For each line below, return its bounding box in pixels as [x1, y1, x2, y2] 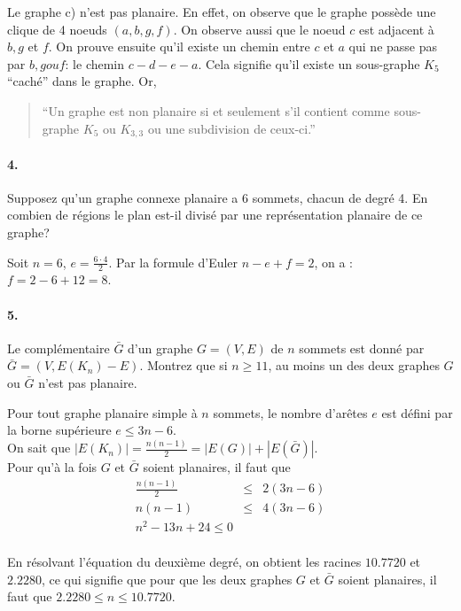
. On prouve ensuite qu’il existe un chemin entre [48, 37, 310, 56]
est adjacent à [358, 19, 434, 38]
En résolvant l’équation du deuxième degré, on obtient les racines [7, 553, 362, 571]
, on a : [314, 252, 353, 271]
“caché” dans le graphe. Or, [7, 72, 157, 90]
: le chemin [65, 54, 125, 73]
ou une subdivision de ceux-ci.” [147, 119, 316, 137]
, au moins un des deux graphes [268, 356, 440, 375]
